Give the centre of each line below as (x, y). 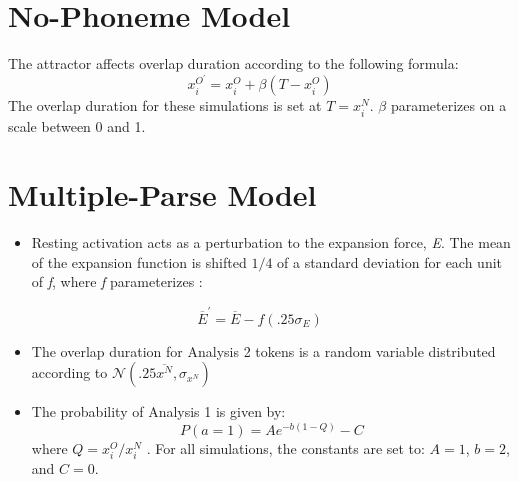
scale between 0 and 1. (77, 125)
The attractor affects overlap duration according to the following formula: (233, 63)
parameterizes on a (448, 105)
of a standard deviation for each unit (390, 261)
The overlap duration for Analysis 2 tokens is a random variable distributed (263, 350)
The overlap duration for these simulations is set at (165, 105)
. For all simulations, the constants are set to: (285, 447)
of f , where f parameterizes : (117, 281)
